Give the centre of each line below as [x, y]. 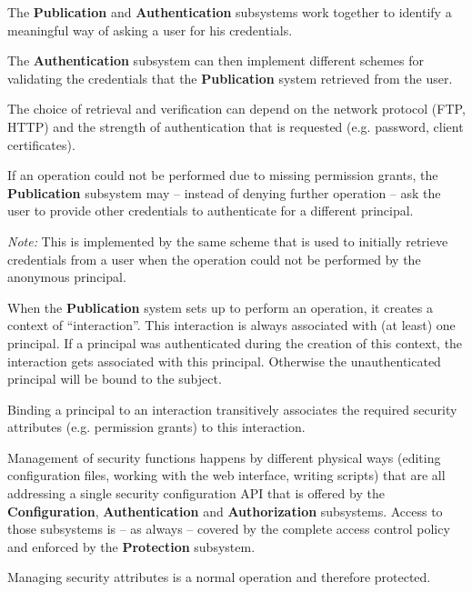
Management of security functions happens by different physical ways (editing [224, 457]
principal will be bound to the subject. [115, 379]
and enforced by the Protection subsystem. [131, 546]
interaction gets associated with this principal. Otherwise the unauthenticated [224, 361]
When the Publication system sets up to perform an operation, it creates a [220, 307]
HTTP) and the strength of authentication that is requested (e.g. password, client [236, 126]
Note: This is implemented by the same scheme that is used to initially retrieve [228, 241]
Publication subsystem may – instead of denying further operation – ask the [224, 192]
